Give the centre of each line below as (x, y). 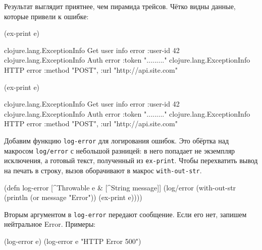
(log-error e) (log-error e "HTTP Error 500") (73, 241)
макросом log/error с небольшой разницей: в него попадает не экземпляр (120, 150)
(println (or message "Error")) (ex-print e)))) (73, 197)
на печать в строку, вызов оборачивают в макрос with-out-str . (103, 170)
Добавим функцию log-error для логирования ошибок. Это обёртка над (117, 140)
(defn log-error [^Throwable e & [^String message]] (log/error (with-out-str (120, 187)
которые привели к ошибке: (46, 16)
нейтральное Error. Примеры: (50, 224)
